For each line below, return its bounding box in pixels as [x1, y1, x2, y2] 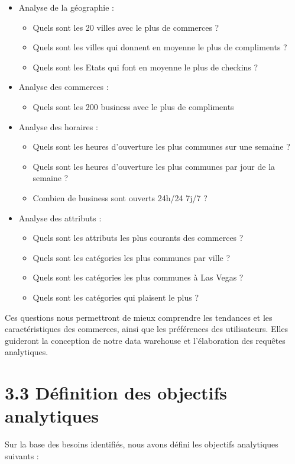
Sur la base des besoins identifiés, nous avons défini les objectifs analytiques [5, 438, 278, 450]
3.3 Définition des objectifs [5, 381, 228, 405]
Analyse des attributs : [18, 211, 102, 224]
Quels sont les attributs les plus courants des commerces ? [33, 231, 244, 244]
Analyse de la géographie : [18, 1, 114, 13]
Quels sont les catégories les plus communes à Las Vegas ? [33, 271, 244, 283]
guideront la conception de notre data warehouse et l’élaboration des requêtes [5, 334, 286, 346]
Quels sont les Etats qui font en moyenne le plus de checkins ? [33, 60, 258, 73]
